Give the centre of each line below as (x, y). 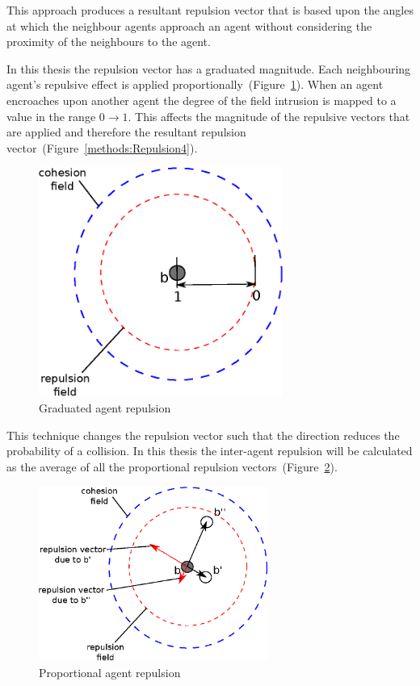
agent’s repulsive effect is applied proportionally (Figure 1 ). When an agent (195, 84)
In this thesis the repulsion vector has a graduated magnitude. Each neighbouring (209, 68)
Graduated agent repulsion (105, 408)
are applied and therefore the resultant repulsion (126, 132)
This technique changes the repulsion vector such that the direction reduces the (203, 435)
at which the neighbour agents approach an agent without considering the (189, 25)
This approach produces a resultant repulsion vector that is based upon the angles (210, 10)
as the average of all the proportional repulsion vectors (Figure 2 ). (172, 467)
